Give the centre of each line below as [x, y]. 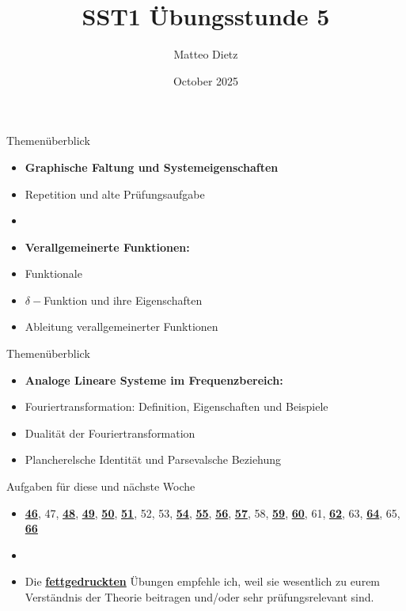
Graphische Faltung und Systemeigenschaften [152, 167]
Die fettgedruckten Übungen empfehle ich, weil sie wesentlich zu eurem [203, 581]
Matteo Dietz [206, 54]
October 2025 [206, 80]
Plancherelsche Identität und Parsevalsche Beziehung [153, 459]
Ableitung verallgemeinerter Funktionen [121, 326]
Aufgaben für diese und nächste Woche [101, 486]
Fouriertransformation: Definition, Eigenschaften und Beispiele [176, 406]
